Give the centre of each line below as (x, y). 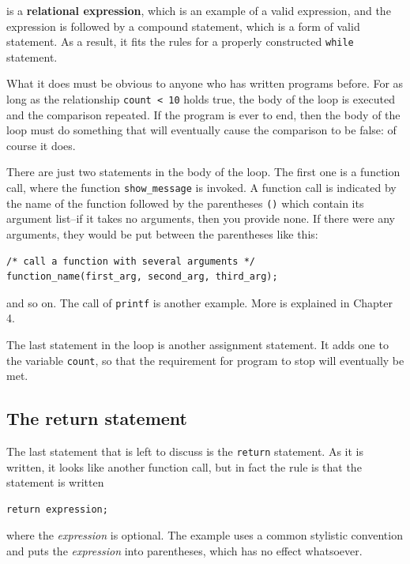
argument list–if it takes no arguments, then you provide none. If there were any (201, 218)
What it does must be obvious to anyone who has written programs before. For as (205, 83)
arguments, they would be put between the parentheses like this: (162, 233)
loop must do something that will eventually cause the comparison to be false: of (201, 130)
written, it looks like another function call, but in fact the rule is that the (184, 466)
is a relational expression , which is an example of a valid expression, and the (199, 10)
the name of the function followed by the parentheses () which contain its (185, 203)
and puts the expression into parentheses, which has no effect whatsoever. (184, 551)
